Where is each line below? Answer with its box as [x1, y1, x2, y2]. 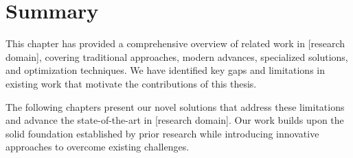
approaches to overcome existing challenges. [5, 140, 190, 154]
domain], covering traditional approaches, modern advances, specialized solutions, [5, 49, 348, 64]
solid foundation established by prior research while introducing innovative [5, 126, 319, 140]
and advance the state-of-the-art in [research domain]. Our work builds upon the [5, 113, 344, 127]
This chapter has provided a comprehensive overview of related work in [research [5, 36, 345, 51]
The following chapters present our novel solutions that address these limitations [5, 99, 345, 114]
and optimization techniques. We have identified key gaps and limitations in [5, 63, 325, 77]
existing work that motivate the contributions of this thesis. [5, 76, 257, 90]
